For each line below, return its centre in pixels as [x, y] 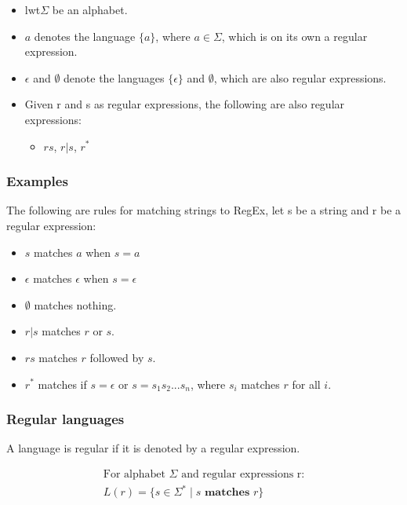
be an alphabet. [90, 9]
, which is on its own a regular [294, 36]
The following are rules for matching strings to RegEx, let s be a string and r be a [204, 210]
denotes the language [85, 36]
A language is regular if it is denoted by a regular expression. [153, 448]
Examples [37, 181]
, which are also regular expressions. [300, 77]
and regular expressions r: [243, 474]
